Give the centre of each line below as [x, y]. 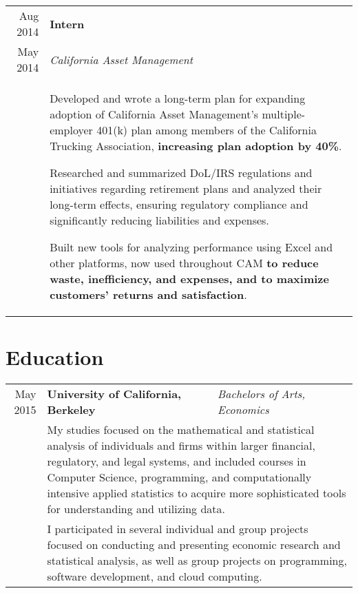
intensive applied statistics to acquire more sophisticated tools [197, 493]
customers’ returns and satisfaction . [148, 294]
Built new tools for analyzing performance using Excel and [191, 247]
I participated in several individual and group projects [178, 529]
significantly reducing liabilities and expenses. [159, 220]
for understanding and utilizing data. [136, 509]
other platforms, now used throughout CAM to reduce [184, 263]
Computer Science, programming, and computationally [179, 477]
